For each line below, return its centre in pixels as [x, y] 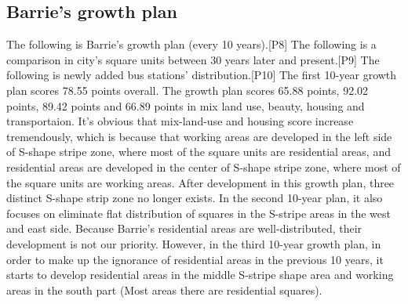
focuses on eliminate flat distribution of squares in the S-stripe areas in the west [199, 213]
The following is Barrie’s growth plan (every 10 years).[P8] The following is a [191, 44]
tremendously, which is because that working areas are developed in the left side [199, 136]
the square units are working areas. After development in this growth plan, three [200, 182]
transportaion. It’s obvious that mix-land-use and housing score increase [180, 121]
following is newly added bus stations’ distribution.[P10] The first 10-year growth [202, 75]
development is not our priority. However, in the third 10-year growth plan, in [194, 243]
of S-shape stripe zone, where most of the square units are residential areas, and [199, 152]
